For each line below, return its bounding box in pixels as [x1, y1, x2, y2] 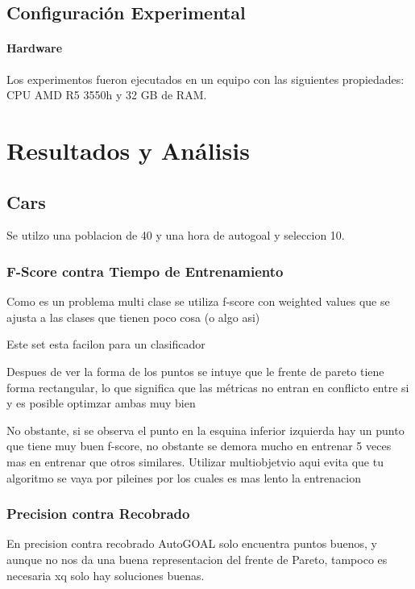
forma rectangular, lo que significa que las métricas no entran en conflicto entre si [6, 378, 409, 395]
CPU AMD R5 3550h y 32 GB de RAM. [6, 86, 207, 103]
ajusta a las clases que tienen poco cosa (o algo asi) [6, 308, 260, 325]
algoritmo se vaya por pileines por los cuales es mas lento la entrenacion [6, 469, 362, 486]
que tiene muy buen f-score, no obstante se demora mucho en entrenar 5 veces [6, 437, 392, 454]
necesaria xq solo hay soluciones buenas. [6, 566, 205, 583]
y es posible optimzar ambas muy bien [6, 395, 196, 411]
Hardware [6, 40, 63, 56]
